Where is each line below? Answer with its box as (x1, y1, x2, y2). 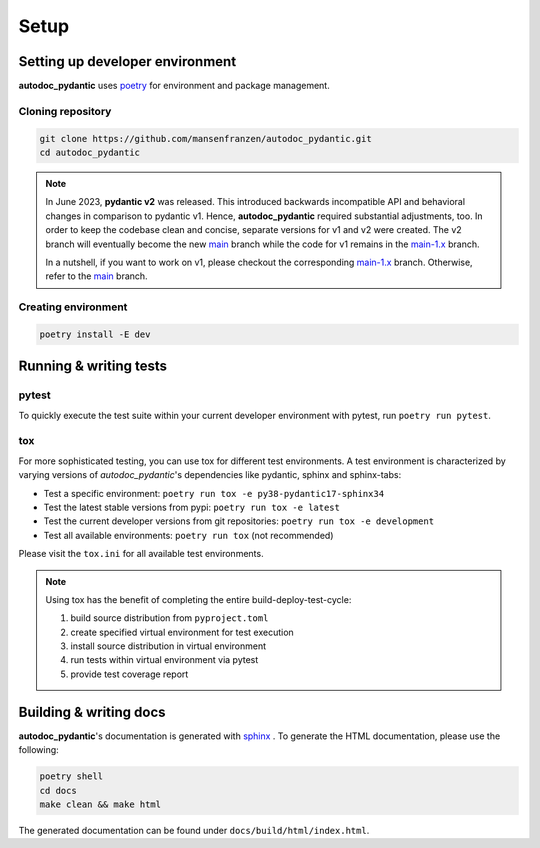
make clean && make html (39, 798, 162, 810)
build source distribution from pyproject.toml (70, 612, 269, 624)
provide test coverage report (70, 668, 189, 680)
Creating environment (18, 300, 128, 314)
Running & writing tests (18, 358, 168, 375)
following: (18, 744, 59, 756)
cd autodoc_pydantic (39, 147, 140, 158)
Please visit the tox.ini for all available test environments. (18, 548, 264, 560)
